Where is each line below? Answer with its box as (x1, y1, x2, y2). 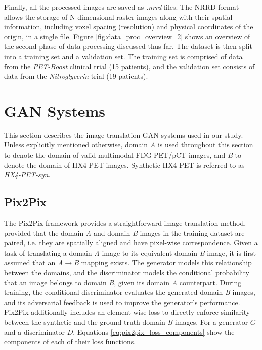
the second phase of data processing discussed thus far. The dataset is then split (4, 41, 252, 52)
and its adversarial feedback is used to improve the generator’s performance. (4, 296, 240, 307)
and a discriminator (4, 326, 65, 337)
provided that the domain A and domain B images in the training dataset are (4, 227, 245, 238)
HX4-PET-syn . (4, 169, 51, 180)
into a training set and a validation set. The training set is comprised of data (4, 51, 243, 61)
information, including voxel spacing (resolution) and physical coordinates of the (4, 21, 253, 32)
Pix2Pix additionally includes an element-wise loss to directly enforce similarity (4, 307, 250, 317)
